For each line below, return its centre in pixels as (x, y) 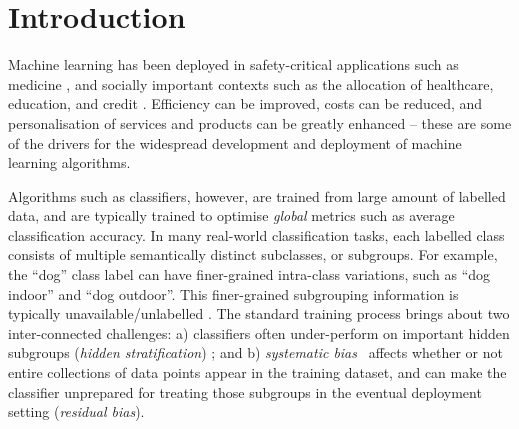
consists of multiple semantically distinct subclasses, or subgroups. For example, (253, 254)
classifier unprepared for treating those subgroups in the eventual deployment (245, 391)
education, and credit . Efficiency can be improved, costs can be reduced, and (245, 103)
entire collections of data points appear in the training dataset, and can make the (257, 372)
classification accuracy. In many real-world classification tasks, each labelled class (256, 234)
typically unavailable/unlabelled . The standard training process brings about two (259, 313)
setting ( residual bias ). (76, 411)
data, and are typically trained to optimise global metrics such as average (231, 215)
